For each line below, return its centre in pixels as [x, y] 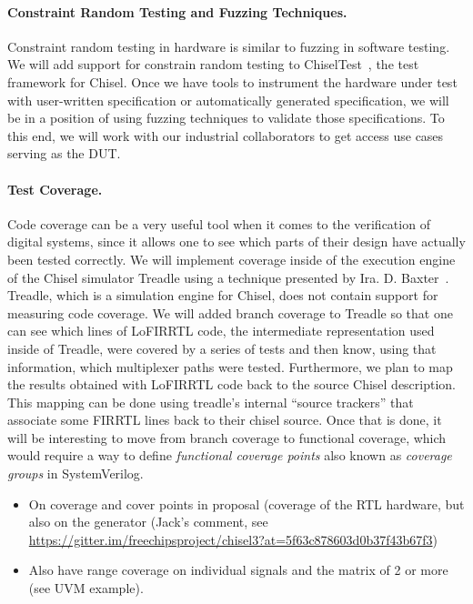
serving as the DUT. [64, 153]
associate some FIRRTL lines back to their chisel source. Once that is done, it [225, 420]
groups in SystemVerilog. [75, 473]
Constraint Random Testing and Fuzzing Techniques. [177, 11]
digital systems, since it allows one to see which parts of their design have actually [236, 242]
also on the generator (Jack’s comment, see [148, 522]
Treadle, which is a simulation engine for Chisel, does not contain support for [223, 295]
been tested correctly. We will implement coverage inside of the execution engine [231, 259]
